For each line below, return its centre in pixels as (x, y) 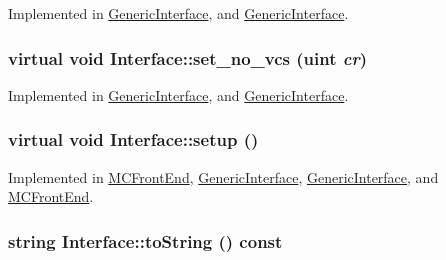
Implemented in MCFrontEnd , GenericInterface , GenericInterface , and (223, 176)
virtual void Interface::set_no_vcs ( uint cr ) (187, 57)
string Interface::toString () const (145, 240)
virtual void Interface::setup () (133, 139)
